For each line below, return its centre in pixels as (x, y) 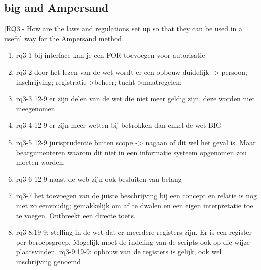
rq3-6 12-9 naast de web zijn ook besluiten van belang (99, 178)
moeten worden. (40, 162)
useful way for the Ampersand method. (64, 38)
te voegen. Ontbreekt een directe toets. (76, 215)
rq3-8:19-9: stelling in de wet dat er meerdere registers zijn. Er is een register (134, 232)
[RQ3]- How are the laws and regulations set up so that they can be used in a (123, 28)
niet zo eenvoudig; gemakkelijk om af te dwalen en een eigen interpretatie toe (135, 205)
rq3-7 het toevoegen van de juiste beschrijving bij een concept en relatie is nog (137, 195)
